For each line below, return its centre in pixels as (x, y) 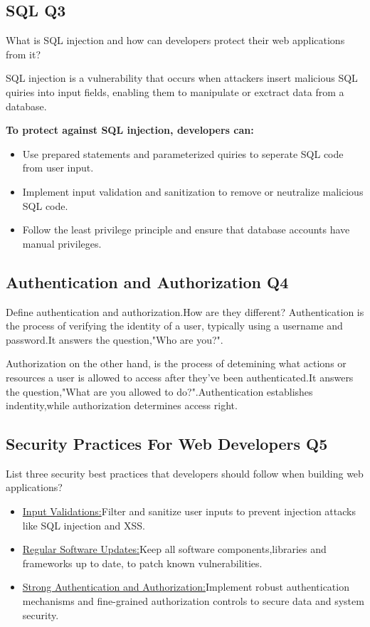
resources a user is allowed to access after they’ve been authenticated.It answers (180, 377)
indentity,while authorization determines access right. (122, 405)
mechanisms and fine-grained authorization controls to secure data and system (193, 601)
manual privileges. (62, 243)
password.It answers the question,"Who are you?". (115, 339)
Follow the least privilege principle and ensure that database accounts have (186, 230)
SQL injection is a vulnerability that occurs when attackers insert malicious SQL (182, 78)
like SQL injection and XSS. (84, 525)
